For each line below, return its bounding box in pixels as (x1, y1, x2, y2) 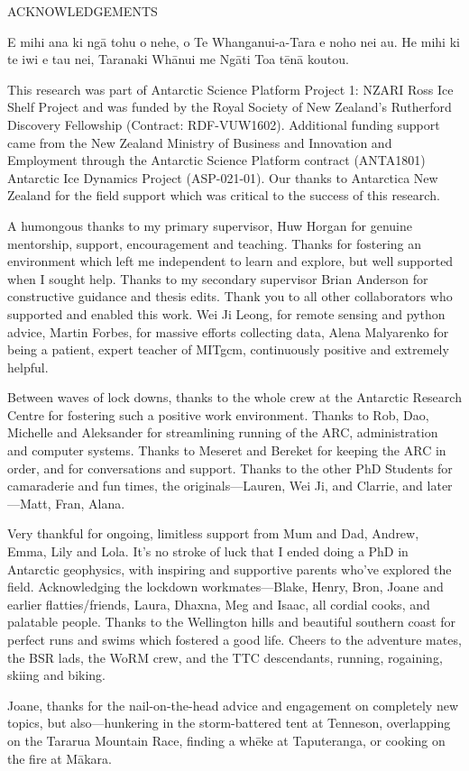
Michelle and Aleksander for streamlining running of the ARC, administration (7, 423, 438, 442)
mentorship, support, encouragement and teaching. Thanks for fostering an (7, 234, 422, 252)
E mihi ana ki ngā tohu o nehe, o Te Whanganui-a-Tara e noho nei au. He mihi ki (7, 32, 460, 50)
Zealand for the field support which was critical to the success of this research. (7, 186, 440, 205)
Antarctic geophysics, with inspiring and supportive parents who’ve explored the (7, 559, 452, 578)
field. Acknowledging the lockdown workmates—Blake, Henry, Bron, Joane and (7, 577, 444, 596)
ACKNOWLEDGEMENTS (7, 2, 158, 20)
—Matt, (7, 493, 51, 512)
